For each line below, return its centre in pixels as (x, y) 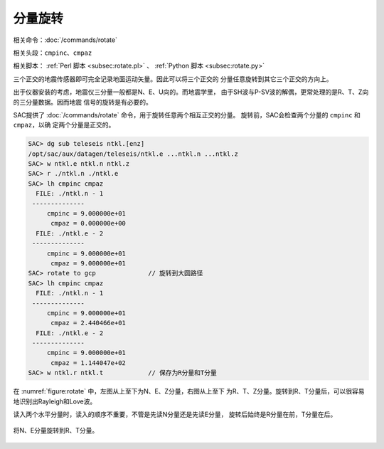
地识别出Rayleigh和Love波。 (55, 401)
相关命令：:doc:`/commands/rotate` (65, 40)
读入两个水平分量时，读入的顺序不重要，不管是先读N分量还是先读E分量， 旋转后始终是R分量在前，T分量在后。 (175, 414)
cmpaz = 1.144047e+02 (88, 363)
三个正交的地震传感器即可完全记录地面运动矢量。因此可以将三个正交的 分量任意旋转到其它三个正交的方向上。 (173, 79)
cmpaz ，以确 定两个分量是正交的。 (64, 125)
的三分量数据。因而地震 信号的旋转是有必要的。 (82, 102)
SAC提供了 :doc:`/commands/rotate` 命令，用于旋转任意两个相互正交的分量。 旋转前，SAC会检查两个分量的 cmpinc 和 (187, 115)
